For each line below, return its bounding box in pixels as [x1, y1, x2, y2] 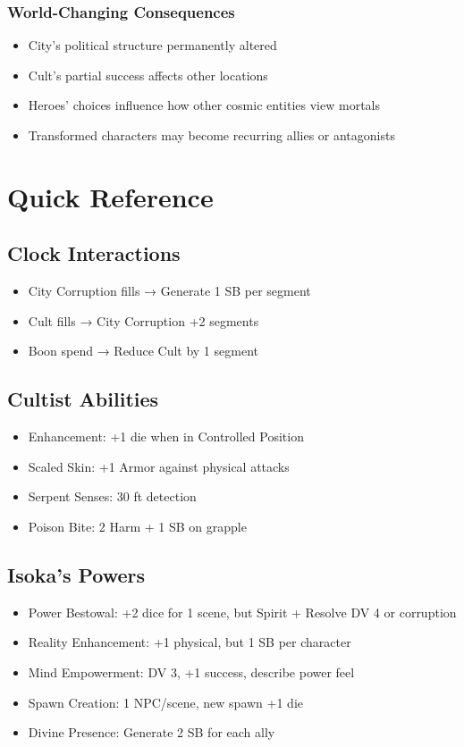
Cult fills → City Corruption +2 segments [28, 311, 259, 330]
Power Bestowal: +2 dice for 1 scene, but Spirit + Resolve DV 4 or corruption [28, 602, 457, 621]
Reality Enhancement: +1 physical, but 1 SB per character [28, 633, 351, 651]
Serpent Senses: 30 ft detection [28, 487, 197, 506]
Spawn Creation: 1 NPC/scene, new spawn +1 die [28, 692, 303, 711]
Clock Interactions [7, 239, 181, 267]
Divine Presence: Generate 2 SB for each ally [28, 723, 275, 742]
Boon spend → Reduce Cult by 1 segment [28, 341, 258, 360]
